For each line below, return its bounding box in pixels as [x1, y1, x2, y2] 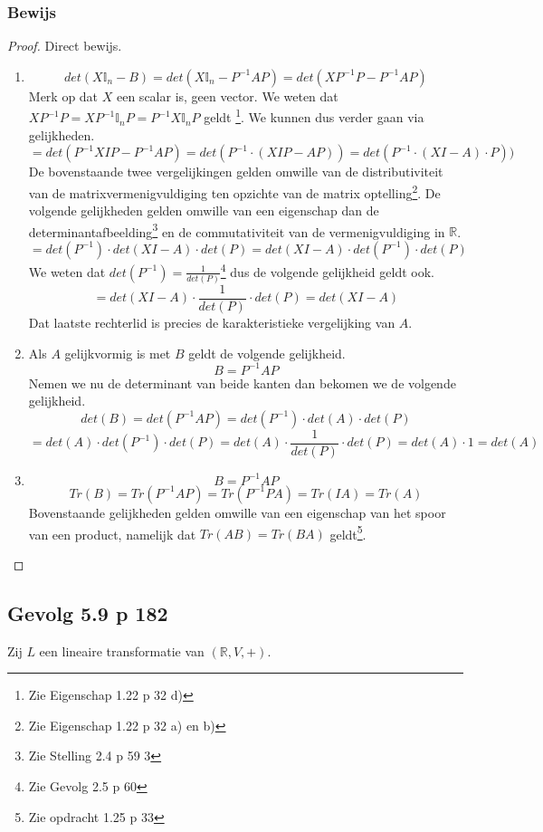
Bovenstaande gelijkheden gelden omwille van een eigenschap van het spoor [28, 502, 446, 521]
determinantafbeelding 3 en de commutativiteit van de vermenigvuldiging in [28, 219, 445, 241]
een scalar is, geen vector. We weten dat [116, 86, 338, 105]
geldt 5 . [329, 521, 367, 543]
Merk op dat [28, 86, 99, 105]
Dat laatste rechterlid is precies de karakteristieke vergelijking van [28, 312, 395, 331]
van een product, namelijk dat [28, 524, 196, 543]
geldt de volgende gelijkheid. [188, 343, 346, 362]
